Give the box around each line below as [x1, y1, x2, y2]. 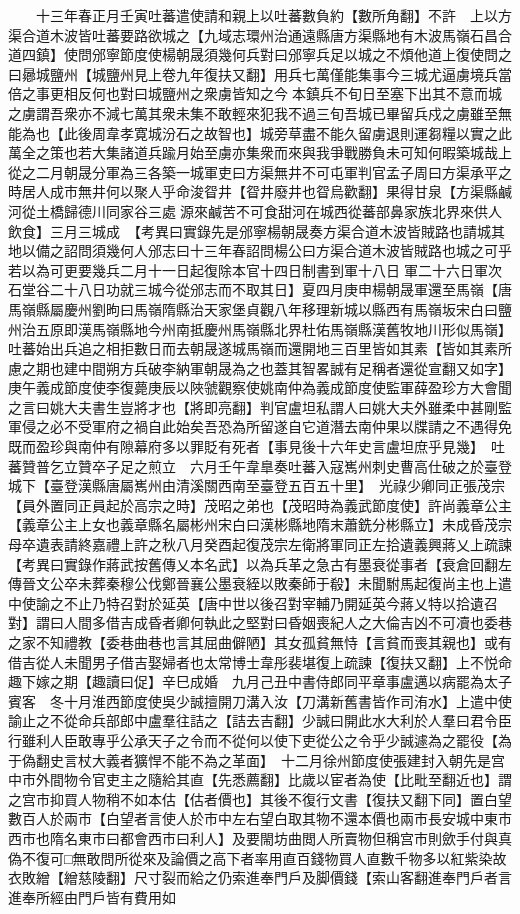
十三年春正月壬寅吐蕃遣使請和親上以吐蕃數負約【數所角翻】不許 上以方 [35, 5, 512, 25]
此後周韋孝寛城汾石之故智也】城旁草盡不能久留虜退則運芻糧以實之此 [63, 122, 512, 143]
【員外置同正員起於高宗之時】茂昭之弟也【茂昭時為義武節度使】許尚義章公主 [8, 494, 512, 515]
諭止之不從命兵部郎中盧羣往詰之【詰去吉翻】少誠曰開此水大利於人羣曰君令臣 [8, 710, 512, 731]
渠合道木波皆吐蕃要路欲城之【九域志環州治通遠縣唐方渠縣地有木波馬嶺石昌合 [8, 24, 512, 45]
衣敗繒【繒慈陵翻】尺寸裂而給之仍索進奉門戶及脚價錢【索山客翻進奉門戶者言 [8, 867, 512, 888]
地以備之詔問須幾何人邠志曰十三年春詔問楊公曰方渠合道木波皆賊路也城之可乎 [8, 240, 512, 261]
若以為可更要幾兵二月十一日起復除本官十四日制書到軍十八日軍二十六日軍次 [8, 259, 502, 280]
